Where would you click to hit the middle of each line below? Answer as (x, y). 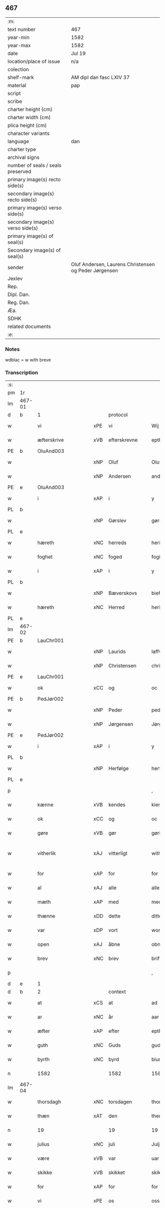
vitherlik (47, 853)
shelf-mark (21, 77)
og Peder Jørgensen (95, 270)
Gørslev (117, 521)
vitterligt (118, 853)
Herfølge (119, 769)
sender (16, 267)
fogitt (157, 557)
